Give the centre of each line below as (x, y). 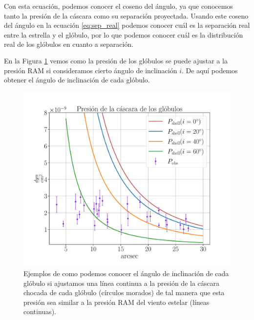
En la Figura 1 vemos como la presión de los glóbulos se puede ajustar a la (116, 60)
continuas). (40, 311)
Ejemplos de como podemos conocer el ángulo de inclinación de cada (126, 273)
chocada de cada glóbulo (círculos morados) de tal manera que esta (124, 292)
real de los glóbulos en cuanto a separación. (69, 44)
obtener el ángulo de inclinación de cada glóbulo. (77, 80)
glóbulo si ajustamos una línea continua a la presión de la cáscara (122, 283)
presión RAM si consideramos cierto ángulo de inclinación (91, 70)
